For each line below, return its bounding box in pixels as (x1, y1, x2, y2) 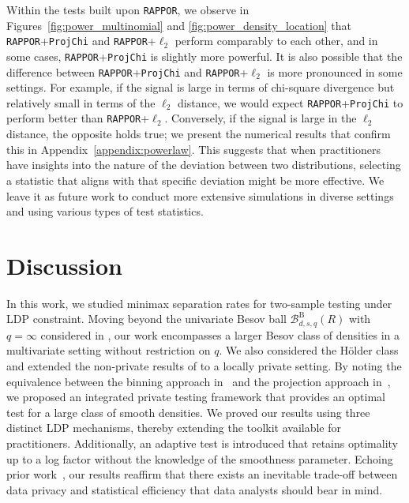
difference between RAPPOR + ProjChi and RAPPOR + (6, 63, 249, 80)
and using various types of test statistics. (6, 203, 204, 220)
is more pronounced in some (267, 63, 403, 80)
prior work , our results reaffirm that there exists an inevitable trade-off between (6, 466, 398, 482)
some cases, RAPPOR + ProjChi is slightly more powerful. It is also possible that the (6, 47, 403, 64)
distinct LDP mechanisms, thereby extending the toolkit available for (6, 419, 342, 436)
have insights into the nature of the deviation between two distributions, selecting (6, 156, 401, 173)
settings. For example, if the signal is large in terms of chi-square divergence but (6, 79, 395, 96)
